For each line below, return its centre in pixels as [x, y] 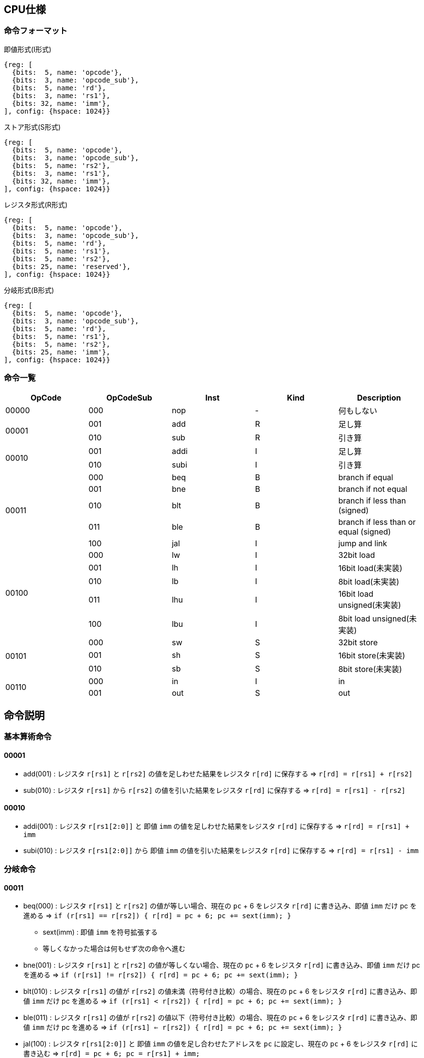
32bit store [358, 642]
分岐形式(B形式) [29, 290]
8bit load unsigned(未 [378, 618]
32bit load [357, 555]
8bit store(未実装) [370, 669]
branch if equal [366, 477]
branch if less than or [377, 522]
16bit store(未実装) [372, 655]
